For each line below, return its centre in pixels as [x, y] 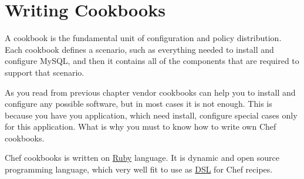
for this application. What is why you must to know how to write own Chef [141, 126]
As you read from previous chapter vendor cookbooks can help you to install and [150, 92]
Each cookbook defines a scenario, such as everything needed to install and [139, 49]
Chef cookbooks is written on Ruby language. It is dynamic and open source [142, 158]
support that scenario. [45, 72]
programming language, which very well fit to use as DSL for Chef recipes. [139, 169]
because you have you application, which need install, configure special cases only [151, 115]
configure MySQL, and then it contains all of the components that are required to [152, 61]
